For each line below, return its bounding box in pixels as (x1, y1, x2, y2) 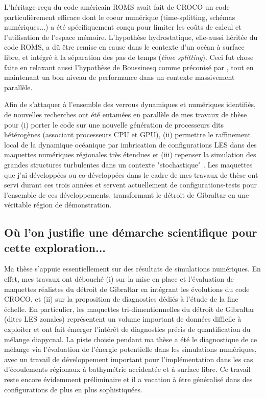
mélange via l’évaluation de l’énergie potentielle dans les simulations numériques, (4, 344, 257, 354)
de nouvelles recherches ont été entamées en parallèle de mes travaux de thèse (4, 109, 247, 119)
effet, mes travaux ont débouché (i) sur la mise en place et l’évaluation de (4, 274, 234, 284)
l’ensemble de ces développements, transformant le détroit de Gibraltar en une (4, 189, 249, 200)
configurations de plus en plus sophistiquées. (4, 384, 142, 394)
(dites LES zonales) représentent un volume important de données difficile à (4, 313, 242, 324)
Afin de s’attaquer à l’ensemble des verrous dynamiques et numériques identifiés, (4, 99, 256, 110)
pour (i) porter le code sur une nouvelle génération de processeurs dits (4, 119, 224, 130)
